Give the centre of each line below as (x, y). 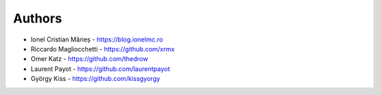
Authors (38, 18)
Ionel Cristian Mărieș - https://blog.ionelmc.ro (97, 39)
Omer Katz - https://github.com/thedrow (89, 59)
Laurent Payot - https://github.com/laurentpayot (100, 69)
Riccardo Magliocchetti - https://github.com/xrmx (103, 49)
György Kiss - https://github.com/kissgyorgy (95, 79)
